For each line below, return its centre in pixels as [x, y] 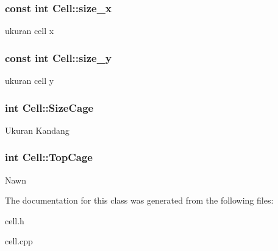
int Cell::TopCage [49, 157]
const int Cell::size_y [58, 57]
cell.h [15, 220]
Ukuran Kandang [37, 130]
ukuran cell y [30, 81]
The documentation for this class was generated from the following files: [139, 200]
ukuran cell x [30, 31]
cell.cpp [19, 241]
